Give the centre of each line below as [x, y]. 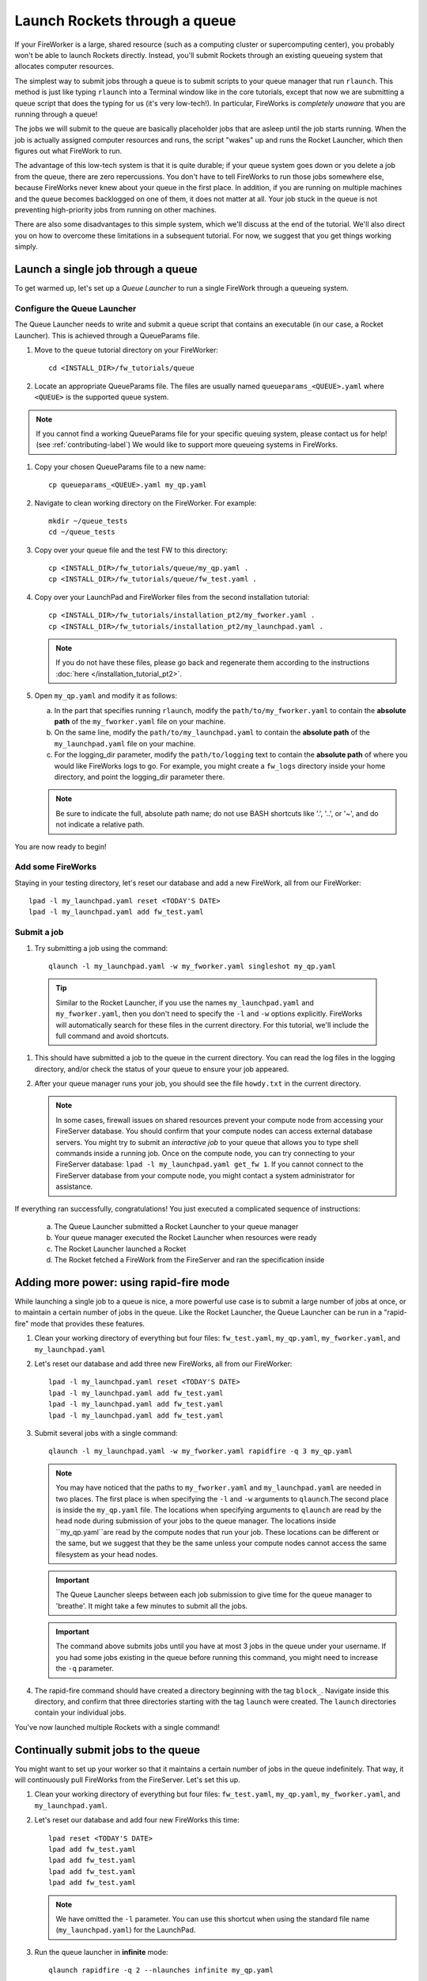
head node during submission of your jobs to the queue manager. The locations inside [196, 1521]
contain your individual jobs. [80, 1712]
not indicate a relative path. [100, 825]
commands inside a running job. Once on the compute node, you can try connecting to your [205, 1154]
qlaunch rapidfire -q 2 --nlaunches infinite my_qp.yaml [161, 1970]
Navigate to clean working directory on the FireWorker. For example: [145, 502]
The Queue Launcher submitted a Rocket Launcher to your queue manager [176, 1227]
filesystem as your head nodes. [107, 1554]
